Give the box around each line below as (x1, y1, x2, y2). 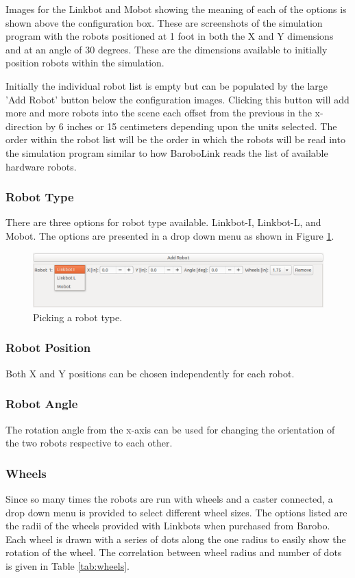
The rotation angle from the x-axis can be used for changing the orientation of (5, 422, 335, 436)
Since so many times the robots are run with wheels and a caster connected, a (5, 491, 333, 505)
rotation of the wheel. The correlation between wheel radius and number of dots (5, 545, 342, 560)
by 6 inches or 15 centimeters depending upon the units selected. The (45, 118, 337, 133)
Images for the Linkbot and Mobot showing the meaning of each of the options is (5, 2, 347, 16)
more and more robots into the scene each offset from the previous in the (5, 105, 312, 120)
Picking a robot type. (33, 310, 123, 324)
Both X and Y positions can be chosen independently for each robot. (5, 366, 295, 380)
